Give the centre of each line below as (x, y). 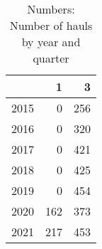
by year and (51, 42)
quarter (51, 58)
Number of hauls (51, 25)
